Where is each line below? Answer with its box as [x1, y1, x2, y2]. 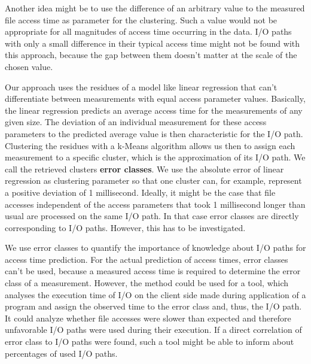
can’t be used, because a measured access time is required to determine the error [5, 265, 301, 277]
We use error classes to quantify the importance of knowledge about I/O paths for [5, 241, 306, 254]
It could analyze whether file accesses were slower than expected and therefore [5, 311, 291, 324]
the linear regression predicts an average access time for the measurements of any [5, 104, 303, 116]
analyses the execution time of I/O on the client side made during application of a [5, 288, 306, 301]
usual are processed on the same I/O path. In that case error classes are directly [5, 210, 299, 222]
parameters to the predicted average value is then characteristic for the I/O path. [5, 127, 303, 139]
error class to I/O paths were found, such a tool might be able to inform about [5, 335, 294, 348]
